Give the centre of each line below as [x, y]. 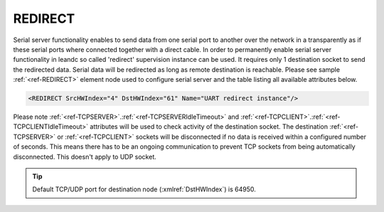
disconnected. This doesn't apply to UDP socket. [85, 157]
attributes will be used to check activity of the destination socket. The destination [209, 127]
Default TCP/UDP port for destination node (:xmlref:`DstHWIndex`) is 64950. [144, 189]
